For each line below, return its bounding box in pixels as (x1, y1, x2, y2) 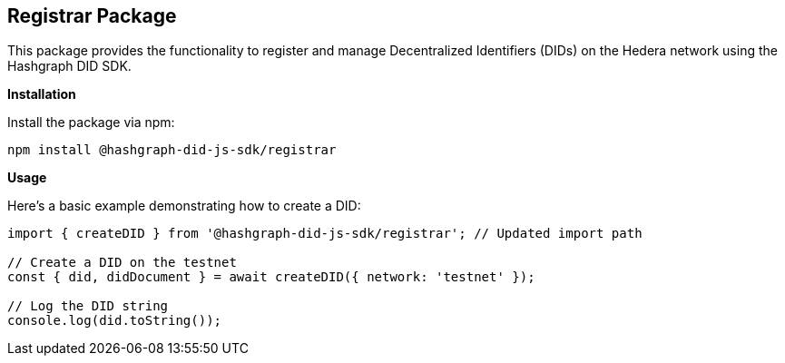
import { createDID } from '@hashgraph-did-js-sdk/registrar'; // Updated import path (7, 226, 643, 241)
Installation (7, 86, 76, 103)
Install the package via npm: (7, 114, 175, 131)
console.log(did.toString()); (7, 313, 222, 329)
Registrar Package (7, 5, 177, 27)
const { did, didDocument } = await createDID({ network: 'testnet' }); (7, 270, 535, 285)
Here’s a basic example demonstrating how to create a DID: (7, 198, 361, 214)
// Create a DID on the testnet (7, 255, 237, 270)
